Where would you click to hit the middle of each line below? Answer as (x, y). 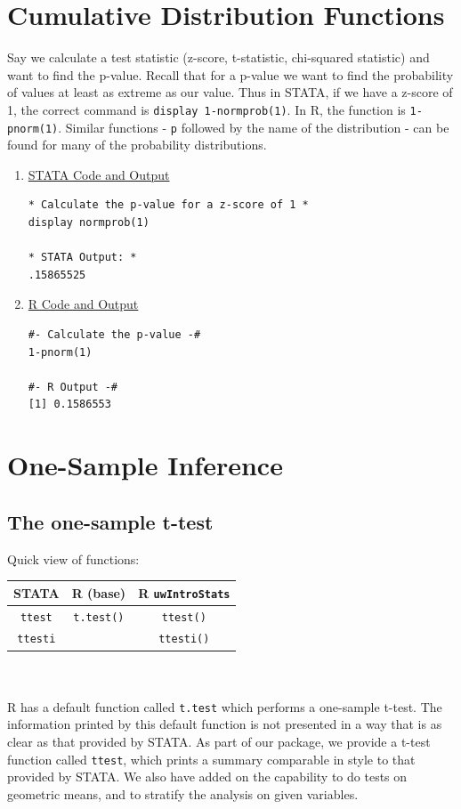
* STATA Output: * (82, 258)
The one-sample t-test (110, 521)
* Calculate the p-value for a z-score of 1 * (168, 205)
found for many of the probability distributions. (137, 145)
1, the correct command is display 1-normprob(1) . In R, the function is (206, 109)
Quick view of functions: (73, 558)
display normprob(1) (89, 222)
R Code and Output (83, 304)
